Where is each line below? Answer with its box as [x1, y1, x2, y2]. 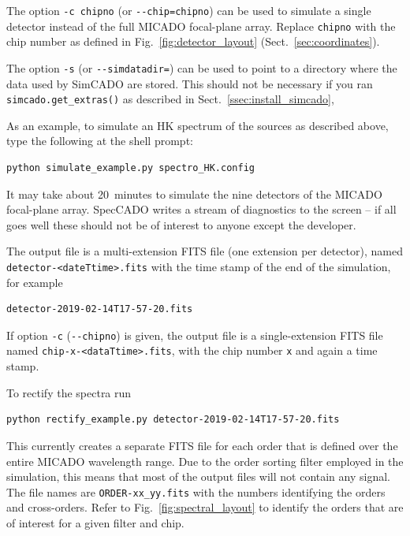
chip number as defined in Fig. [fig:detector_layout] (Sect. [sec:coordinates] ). [6, 33, 380, 50]
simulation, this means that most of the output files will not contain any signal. [6, 468, 390, 485]
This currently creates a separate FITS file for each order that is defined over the [6, 437, 398, 453]
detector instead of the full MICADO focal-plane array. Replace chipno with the [6, 17, 396, 34]
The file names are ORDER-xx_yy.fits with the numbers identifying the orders [6, 483, 386, 500]
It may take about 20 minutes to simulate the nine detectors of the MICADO [6, 185, 382, 202]
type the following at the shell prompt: [6, 132, 193, 149]
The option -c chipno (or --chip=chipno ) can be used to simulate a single [6, 2, 371, 18]
